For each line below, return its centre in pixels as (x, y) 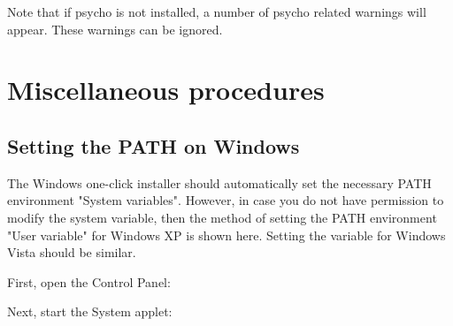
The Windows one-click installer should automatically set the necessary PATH (219, 182)
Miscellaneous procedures (166, 90)
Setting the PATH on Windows (154, 145)
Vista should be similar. (72, 252)
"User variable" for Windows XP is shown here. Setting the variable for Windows (226, 235)
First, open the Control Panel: (89, 281)
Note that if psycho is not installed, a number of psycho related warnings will (217, 11)
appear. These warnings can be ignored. (115, 29)
